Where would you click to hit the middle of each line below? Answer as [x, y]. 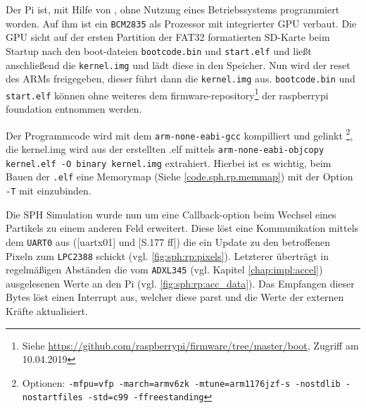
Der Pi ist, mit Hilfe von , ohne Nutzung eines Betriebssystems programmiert [173, 9]
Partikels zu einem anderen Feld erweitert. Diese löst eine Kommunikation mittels [182, 228]
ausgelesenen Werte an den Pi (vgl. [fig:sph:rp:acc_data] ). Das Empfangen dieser [180, 283]
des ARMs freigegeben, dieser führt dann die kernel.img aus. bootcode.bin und [181, 79]
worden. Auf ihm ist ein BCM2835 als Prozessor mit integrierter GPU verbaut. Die [181, 23]
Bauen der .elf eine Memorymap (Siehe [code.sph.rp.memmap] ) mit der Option [179, 177]
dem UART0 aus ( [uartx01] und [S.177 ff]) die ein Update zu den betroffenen [168, 241]
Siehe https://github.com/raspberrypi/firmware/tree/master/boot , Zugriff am [190, 345]
